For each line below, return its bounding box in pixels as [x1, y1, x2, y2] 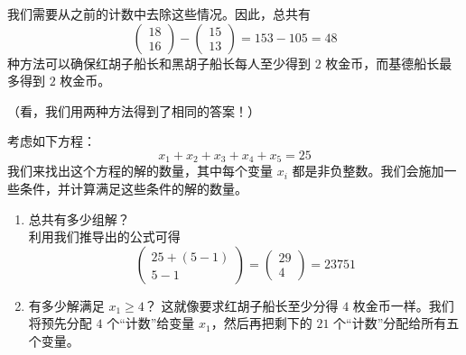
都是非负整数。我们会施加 [292, 161, 444, 180]
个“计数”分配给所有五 [333, 314, 460, 332]
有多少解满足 [28, 296, 105, 314]
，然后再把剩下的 [210, 314, 312, 332]
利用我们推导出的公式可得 [28, 227, 181, 246]
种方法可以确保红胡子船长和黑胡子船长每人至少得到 [7, 53, 311, 72]
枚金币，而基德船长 [325, 53, 440, 72]
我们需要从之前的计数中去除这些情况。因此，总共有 [7, 5, 311, 23]
